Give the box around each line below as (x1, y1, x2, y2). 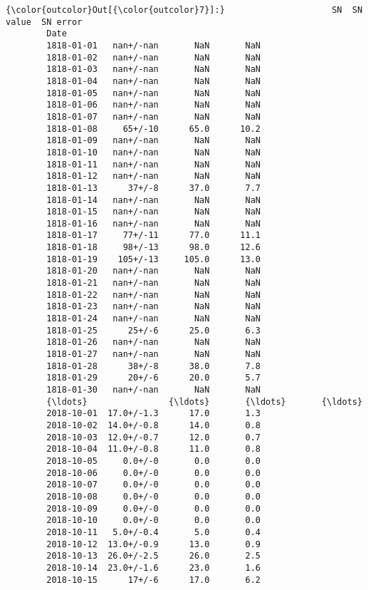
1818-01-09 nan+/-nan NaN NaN (46, 135, 261, 146)
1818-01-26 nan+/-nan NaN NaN (46, 337, 261, 348)
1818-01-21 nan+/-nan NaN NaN (46, 278, 261, 289)
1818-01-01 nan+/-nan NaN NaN (46, 40, 261, 51)
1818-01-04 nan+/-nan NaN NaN (46, 76, 261, 86)
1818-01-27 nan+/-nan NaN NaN (46, 349, 261, 360)
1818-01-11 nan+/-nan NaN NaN (46, 159, 261, 170)
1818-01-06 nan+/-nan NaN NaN (46, 100, 261, 110)
